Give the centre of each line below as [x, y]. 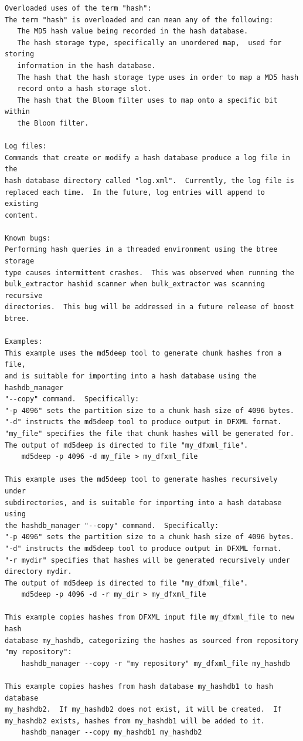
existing [22, 204]
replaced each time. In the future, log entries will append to [135, 192]
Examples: [24, 342]
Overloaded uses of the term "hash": [78, 8]
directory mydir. [38, 572]
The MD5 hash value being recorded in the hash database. [133, 31]
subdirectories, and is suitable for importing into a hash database [143, 503]
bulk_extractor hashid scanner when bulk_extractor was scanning [135, 284]
